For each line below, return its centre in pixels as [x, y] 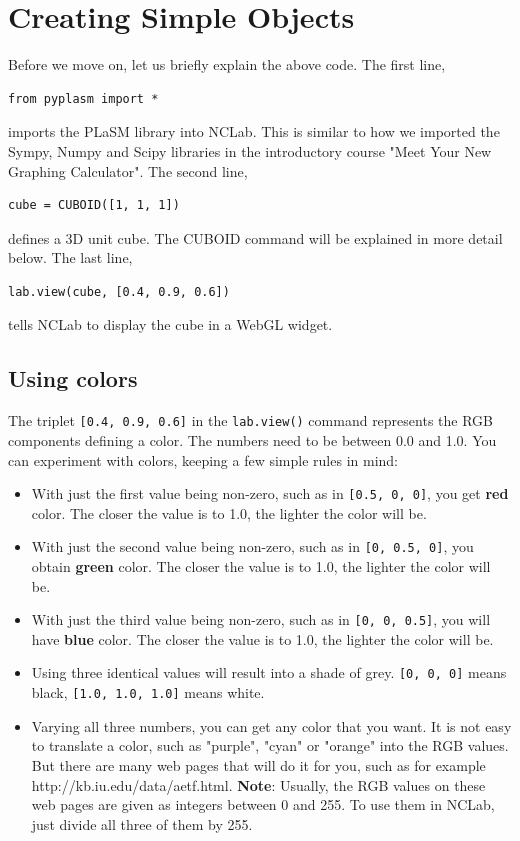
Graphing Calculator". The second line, [128, 170]
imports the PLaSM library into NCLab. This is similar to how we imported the [254, 131]
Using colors [73, 378]
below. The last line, [70, 257]
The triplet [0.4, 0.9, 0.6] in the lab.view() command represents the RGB [250, 420]
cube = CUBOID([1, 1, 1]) [94, 205]
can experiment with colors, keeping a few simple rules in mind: [203, 459]
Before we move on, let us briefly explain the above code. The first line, [227, 64]
